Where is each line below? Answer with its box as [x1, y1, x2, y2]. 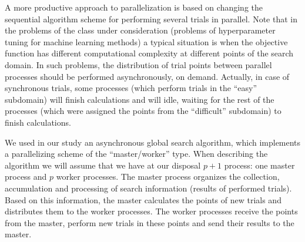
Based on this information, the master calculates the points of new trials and [5, 193, 281, 206]
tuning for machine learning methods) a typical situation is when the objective [5, 35, 288, 48]
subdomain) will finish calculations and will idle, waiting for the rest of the [5, 93, 274, 105]
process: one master [224, 159, 295, 171]
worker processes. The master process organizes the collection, [56, 170, 280, 183]
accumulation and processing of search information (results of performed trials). [5, 181, 292, 194]
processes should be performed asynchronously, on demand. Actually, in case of [5, 70, 290, 82]
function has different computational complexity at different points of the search [5, 47, 294, 59]
